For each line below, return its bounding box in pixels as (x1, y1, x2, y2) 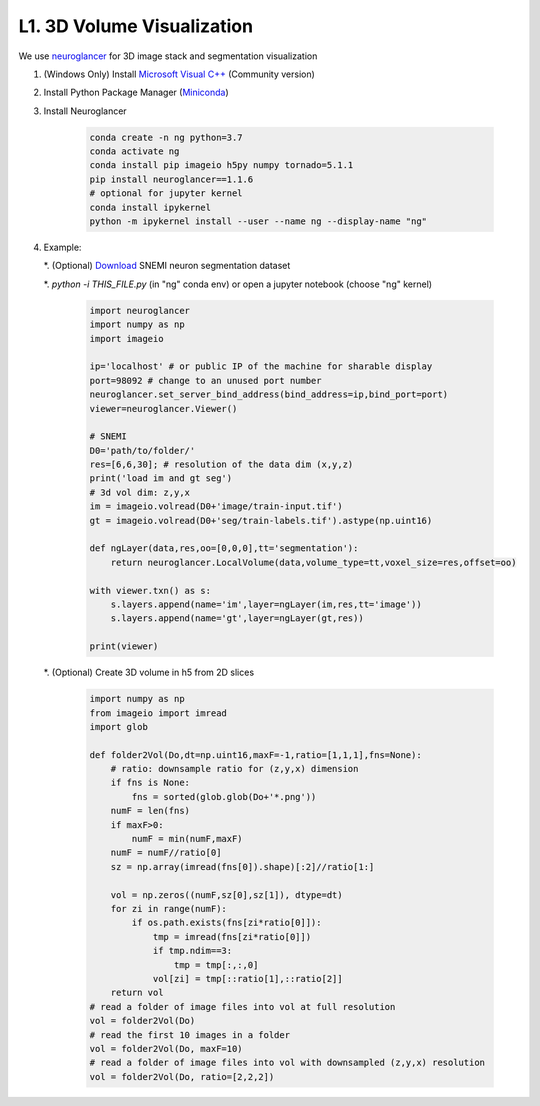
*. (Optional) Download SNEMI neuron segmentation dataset (43, 260, 291, 272)
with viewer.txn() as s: (89, 585, 212, 596)
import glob (89, 721, 149, 732)
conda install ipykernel (89, 201, 212, 213)
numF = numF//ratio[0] (110, 847, 222, 859)
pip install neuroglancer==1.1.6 (89, 173, 254, 185)
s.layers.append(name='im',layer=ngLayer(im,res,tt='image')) (110, 599, 422, 610)
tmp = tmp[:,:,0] (173, 959, 259, 970)
